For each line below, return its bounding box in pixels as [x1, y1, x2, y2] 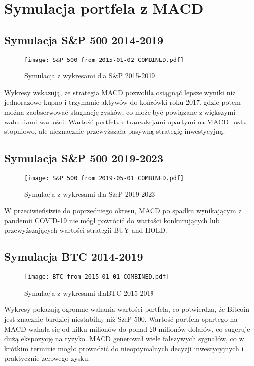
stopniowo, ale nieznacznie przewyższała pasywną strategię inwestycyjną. [4, 126, 225, 136]
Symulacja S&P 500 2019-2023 [4, 150, 164, 166]
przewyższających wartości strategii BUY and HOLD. [4, 225, 167, 235]
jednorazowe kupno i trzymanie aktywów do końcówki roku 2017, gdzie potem [4, 97, 241, 107]
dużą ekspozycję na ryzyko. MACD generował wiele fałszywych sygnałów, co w [4, 333, 244, 344]
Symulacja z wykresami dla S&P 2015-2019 [24, 70, 155, 81]
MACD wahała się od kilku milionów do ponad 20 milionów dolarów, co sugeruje [4, 323, 250, 334]
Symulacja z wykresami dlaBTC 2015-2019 [24, 287, 154, 298]
